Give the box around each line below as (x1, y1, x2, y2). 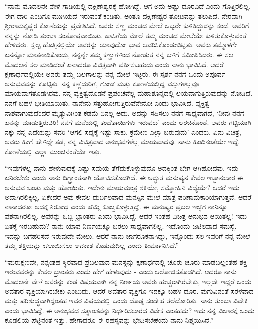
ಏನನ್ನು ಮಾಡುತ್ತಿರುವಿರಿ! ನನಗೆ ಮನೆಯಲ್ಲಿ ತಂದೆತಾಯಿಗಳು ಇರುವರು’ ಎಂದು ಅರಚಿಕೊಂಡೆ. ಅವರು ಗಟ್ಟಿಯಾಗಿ (5, 117, 252, 127)
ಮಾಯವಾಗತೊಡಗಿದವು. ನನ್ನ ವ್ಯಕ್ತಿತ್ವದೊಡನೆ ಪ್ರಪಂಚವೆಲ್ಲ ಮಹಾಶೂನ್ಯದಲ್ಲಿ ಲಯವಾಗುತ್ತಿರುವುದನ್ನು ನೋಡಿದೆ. (5, 88, 253, 98)
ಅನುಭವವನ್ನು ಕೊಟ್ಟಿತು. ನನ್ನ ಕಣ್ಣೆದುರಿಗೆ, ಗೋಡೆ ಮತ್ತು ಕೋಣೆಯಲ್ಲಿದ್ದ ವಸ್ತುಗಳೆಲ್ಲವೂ (5, 78, 199, 88)
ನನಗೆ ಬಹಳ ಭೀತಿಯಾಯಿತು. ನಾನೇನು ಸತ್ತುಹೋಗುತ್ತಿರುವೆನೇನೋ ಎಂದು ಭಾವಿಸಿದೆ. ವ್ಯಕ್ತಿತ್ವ (5, 97, 210, 108)
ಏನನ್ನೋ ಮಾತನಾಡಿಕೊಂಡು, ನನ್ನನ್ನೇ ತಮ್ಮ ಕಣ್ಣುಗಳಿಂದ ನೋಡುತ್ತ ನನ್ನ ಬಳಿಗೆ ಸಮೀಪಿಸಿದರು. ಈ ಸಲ (5, 49, 233, 59)
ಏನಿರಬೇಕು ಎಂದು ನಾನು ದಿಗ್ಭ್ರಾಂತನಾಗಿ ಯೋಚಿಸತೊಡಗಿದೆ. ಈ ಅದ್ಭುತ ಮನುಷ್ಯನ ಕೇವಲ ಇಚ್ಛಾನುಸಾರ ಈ (5, 172, 244, 183)
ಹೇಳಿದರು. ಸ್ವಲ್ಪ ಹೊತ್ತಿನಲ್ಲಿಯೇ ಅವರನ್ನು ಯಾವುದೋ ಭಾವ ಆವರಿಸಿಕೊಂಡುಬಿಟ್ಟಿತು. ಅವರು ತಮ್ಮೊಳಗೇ (5, 40, 237, 50)
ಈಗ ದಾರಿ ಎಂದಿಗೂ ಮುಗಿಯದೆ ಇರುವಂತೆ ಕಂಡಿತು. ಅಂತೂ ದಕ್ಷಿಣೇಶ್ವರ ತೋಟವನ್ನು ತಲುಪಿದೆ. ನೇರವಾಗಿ (5, 10, 243, 21)
